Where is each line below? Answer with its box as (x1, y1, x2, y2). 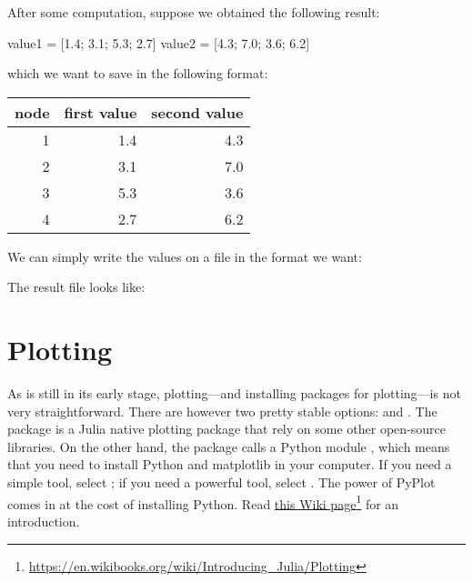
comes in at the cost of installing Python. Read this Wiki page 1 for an (7, 491, 399, 513)
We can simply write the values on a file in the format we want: (7, 246, 362, 266)
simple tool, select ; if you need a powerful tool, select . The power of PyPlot (7, 473, 436, 492)
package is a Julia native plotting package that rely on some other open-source (7, 419, 446, 438)
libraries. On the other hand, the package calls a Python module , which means (7, 436, 450, 456)
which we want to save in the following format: (7, 64, 268, 83)
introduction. (7, 511, 80, 530)
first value (64, 101, 137, 123)
